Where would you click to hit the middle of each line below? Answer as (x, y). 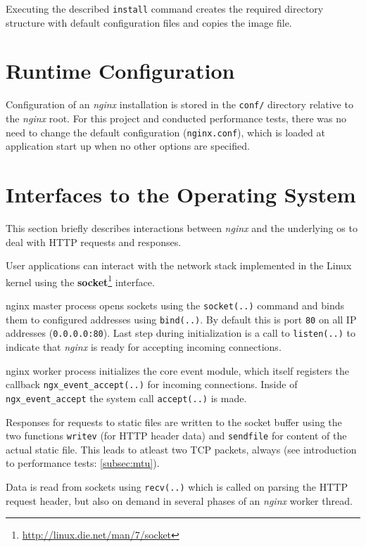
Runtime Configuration (120, 71)
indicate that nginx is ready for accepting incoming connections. (144, 347)
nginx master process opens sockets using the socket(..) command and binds (175, 305)
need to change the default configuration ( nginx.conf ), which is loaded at (166, 132)
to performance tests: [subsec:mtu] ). (83, 463)
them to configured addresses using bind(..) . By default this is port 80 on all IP (181, 319)
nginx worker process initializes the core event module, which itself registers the (177, 370)
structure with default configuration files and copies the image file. (149, 22)
